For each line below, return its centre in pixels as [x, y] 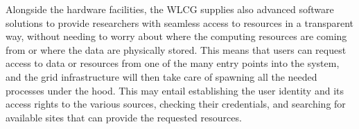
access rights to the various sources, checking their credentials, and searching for [176, 104]
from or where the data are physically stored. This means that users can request [176, 49]
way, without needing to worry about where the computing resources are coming [176, 36]
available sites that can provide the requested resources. [124, 117]
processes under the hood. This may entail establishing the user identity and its [175, 90]
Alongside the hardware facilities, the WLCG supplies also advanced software [170, 9]
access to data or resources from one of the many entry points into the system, [173, 63]
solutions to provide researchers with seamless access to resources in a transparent [180, 22]
